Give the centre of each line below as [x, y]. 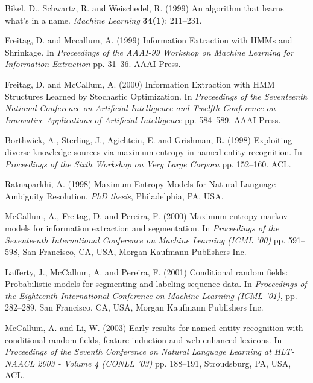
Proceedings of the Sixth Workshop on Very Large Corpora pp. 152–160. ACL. [148, 163]
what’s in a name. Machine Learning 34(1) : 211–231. [103, 20]
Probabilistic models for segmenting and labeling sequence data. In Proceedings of [156, 284]
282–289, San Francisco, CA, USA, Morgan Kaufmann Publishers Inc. [134, 307]
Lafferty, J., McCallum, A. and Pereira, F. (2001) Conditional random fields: [147, 272]
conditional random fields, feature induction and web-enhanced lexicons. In [144, 339]
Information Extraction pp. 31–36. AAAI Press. [93, 64]
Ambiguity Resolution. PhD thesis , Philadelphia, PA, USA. [114, 195]
